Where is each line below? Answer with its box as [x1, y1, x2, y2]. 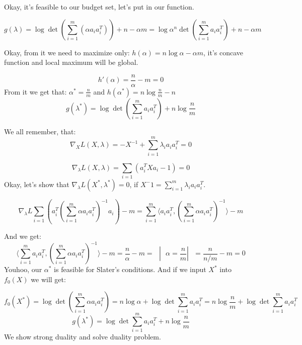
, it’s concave [203, 47, 243, 57]
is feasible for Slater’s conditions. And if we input [54, 264, 206, 275]
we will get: [31, 274, 66, 284]
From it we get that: [4, 86, 67, 97]
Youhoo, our [4, 264, 42, 275]
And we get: [4, 230, 41, 241]
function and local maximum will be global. [4, 57, 138, 67]
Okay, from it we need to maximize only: [4, 47, 130, 57]
